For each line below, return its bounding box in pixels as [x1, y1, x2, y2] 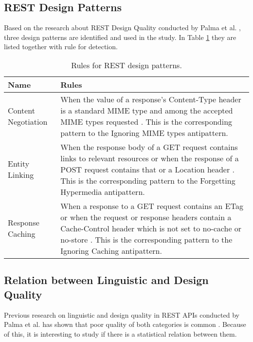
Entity [8, 158, 30, 170]
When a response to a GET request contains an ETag [60, 200, 243, 211]
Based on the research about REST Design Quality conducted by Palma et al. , [4, 22, 241, 33]
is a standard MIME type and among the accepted [60, 104, 233, 116]
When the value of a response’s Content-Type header [60, 93, 241, 105]
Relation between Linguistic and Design [4, 272, 209, 287]
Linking [8, 169, 34, 181]
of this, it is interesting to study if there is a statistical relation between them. [4, 328, 237, 339]
